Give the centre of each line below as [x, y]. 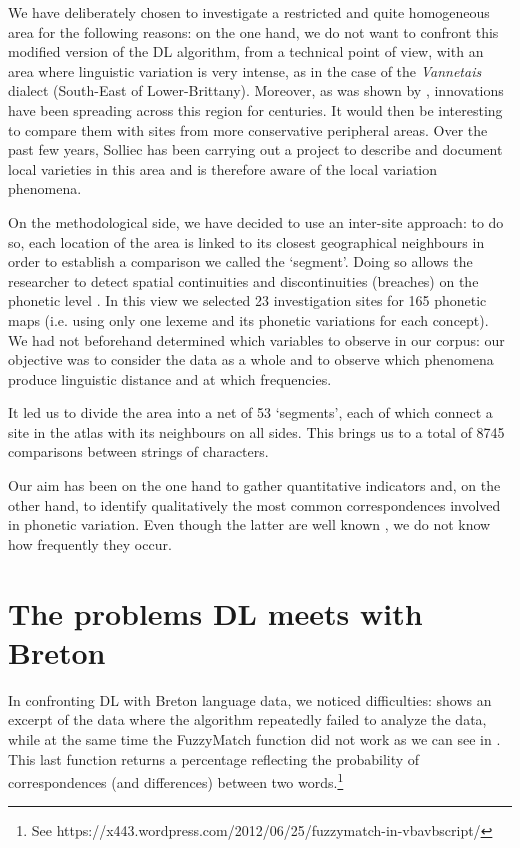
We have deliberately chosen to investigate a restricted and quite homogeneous [249, 12]
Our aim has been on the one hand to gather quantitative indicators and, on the [254, 485]
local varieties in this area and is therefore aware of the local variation [223, 168]
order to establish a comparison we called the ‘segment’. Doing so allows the [240, 261]
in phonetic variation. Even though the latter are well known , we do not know [249, 524]
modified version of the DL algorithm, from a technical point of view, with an [246, 51]
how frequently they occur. [90, 543]
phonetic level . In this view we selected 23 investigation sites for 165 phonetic [247, 300]
